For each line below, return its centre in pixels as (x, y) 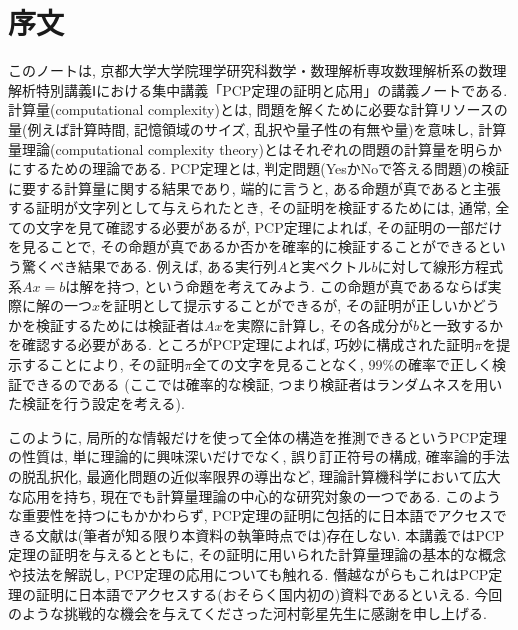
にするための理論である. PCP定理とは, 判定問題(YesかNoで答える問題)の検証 (259, 168)
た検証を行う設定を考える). (96, 403)
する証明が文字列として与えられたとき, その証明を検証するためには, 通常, (249, 207)
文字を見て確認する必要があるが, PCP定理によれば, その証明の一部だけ (269, 226)
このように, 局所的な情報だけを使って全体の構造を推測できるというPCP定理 (257, 436)
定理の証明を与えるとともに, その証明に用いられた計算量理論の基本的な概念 (257, 554)
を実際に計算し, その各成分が (318, 324)
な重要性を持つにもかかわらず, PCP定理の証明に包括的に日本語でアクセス (250, 515)
